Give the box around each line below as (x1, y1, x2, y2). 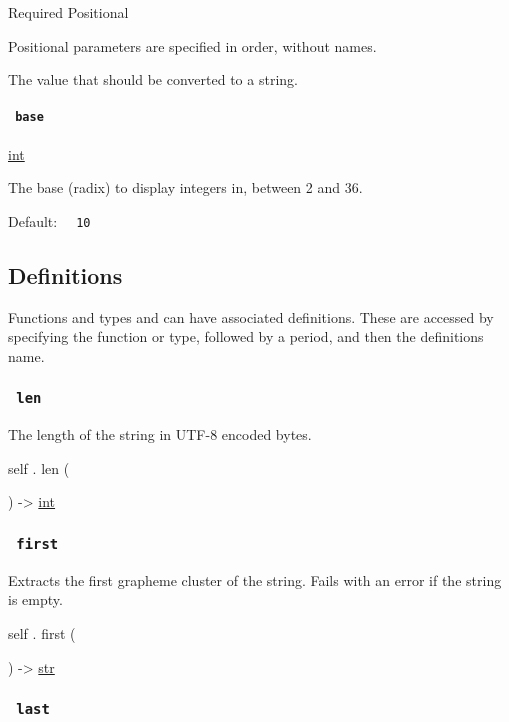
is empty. (8, 589, 63, 610)
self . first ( (8, 623, 76, 643)
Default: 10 (8, 210, 91, 231)
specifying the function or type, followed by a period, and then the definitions (8, 326, 484, 347)
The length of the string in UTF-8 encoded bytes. (8, 424, 312, 445)
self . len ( (8, 457, 70, 478)
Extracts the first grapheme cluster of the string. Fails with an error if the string (8, 569, 502, 590)
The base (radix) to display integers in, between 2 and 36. (8, 177, 363, 198)
